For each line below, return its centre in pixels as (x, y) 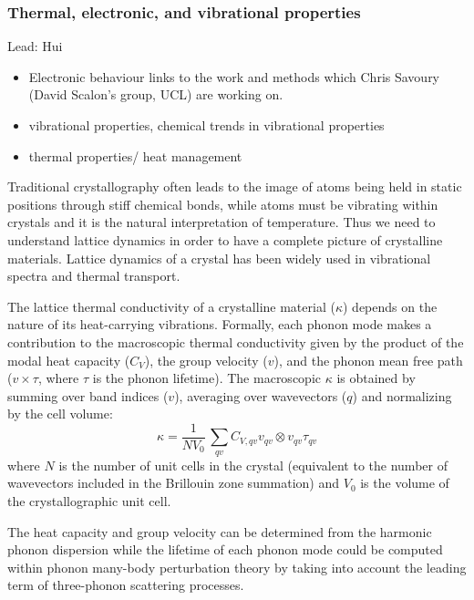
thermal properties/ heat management (135, 155)
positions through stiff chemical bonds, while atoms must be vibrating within (223, 204)
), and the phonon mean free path (368, 360)
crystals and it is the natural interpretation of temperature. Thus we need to (222, 222)
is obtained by (376, 378)
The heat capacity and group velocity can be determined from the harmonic (220, 531)
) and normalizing (402, 395)
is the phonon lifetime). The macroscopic (206, 378)
